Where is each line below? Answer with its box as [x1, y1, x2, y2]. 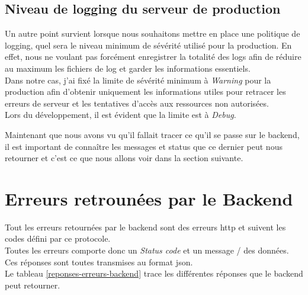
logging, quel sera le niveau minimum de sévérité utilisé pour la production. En [5, 39, 292, 51]
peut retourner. [5, 278, 60, 291]
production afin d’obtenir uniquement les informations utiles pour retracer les [5, 85, 286, 98]
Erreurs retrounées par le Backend [5, 186, 293, 210]
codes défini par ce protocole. [5, 232, 111, 245]
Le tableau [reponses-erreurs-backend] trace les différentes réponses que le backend [5, 267, 303, 280]
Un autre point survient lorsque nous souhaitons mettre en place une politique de [5, 27, 300, 40]
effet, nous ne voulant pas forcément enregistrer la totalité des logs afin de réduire [5, 50, 301, 63]
